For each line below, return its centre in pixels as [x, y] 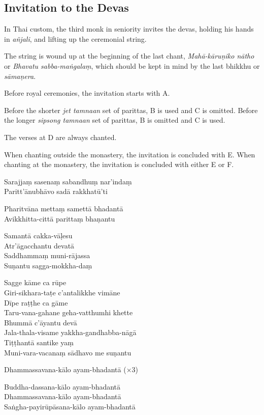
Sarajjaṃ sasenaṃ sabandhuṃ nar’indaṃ [68, 181]
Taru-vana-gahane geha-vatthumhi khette [69, 312]
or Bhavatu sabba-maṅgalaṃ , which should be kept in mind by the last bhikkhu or [132, 65]
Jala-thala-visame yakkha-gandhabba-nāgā [70, 332]
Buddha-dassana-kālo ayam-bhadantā [62, 386]
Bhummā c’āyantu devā [41, 322]
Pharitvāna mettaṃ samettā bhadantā [64, 208]
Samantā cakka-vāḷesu [38, 236]
